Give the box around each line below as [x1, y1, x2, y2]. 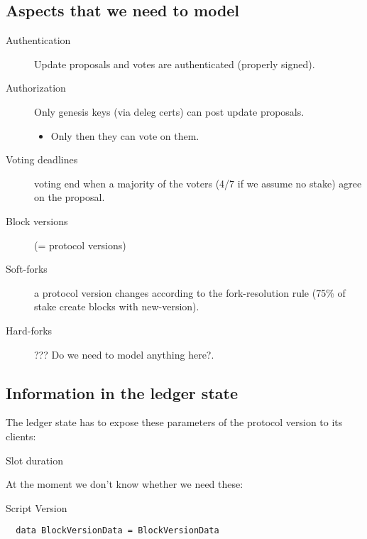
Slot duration [6, 452, 63, 467]
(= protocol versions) [34, 237, 126, 252]
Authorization [6, 80, 66, 95]
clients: [6, 428, 36, 443]
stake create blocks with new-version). [34, 299, 199, 314]
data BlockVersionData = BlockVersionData [16, 526, 219, 536]
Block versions [6, 213, 68, 228]
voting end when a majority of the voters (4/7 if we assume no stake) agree [34, 175, 362, 190]
